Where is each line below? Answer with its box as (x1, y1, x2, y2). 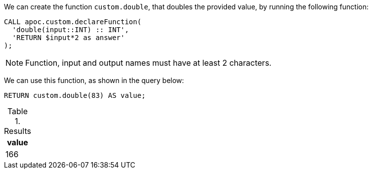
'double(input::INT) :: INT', (12, 26, 129, 34)
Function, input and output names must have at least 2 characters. (25, 58, 272, 68)
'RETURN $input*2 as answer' (12, 34, 125, 42)
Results (4, 126, 31, 136)
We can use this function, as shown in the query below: (4, 76, 184, 85)
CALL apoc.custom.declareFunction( (4, 18, 142, 26)
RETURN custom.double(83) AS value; (4, 91, 146, 99)
